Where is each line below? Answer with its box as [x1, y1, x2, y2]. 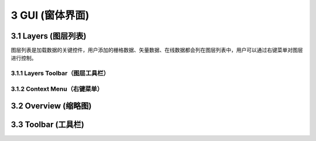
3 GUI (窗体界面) [11, 9, 90, 22]
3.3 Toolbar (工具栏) [11, 120, 84, 130]
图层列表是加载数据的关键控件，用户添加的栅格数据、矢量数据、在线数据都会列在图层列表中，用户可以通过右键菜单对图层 [11, 47, 303, 54]
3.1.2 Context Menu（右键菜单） [11, 85, 104, 93]
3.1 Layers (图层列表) [11, 31, 87, 41]
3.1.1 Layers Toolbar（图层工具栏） [11, 69, 109, 77]
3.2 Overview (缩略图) [11, 101, 92, 111]
